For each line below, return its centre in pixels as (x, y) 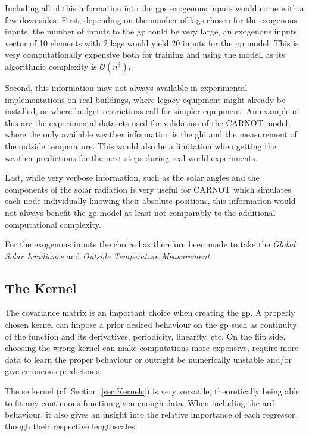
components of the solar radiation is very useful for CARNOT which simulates (148, 189)
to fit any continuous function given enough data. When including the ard (140, 402)
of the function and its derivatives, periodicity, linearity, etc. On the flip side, (145, 336)
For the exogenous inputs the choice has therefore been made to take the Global (150, 244)
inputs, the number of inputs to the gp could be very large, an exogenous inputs (151, 31)
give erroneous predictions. (53, 371)
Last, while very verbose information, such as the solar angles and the (132, 178)
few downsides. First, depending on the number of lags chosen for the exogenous (151, 19)
